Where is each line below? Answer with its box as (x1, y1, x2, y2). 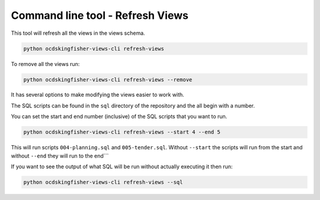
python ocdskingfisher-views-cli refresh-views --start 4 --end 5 (23, 129, 220, 136)
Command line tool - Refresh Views (11, 9, 189, 22)
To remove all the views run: (11, 60, 80, 67)
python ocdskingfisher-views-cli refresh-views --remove (23, 76, 193, 83)
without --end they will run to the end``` (11, 152, 109, 159)
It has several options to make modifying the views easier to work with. (11, 91, 185, 99)
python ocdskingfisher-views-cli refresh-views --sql (23, 179, 183, 185)
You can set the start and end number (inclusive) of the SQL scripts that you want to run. (11, 113, 228, 120)
